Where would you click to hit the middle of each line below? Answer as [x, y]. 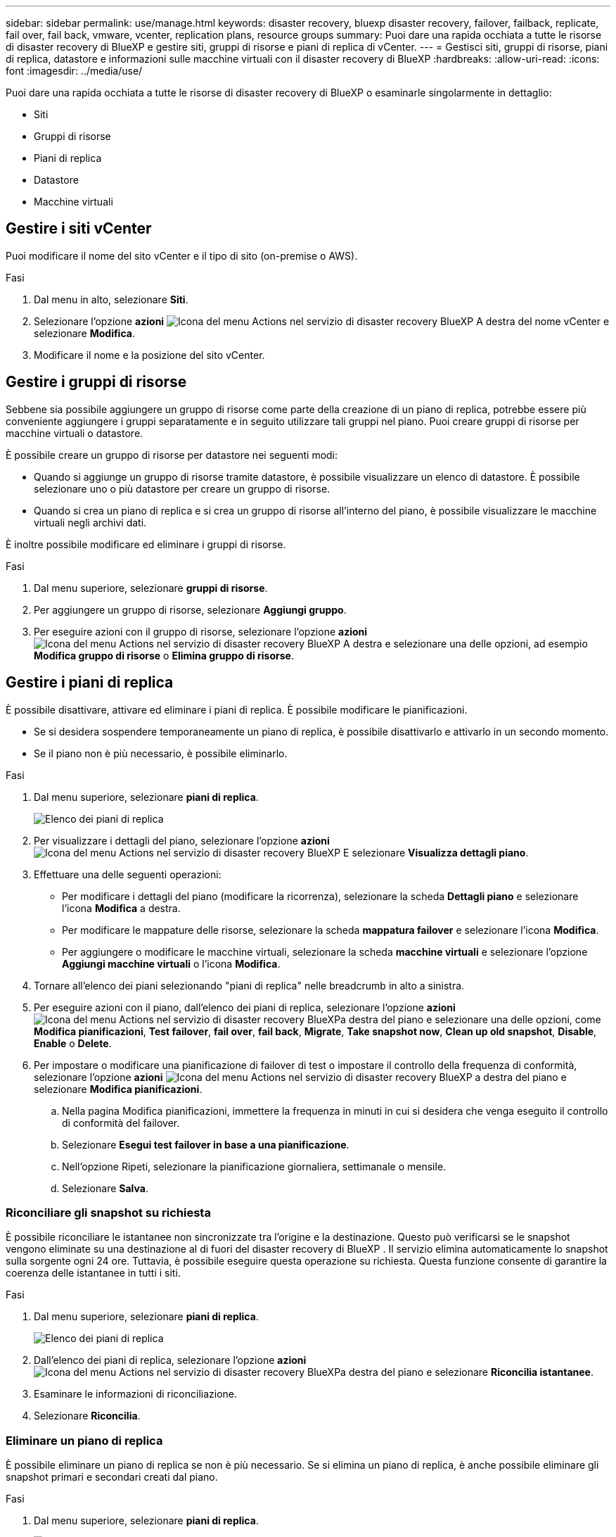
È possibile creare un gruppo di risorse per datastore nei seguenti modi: [172, 455]
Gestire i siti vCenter [79, 229]
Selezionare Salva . [105, 1188]
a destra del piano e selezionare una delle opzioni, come [471, 1019]
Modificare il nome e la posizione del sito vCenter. [149, 355]
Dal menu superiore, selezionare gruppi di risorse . [151, 588]
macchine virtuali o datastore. [75, 433]
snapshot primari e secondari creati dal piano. [112, 1477]
